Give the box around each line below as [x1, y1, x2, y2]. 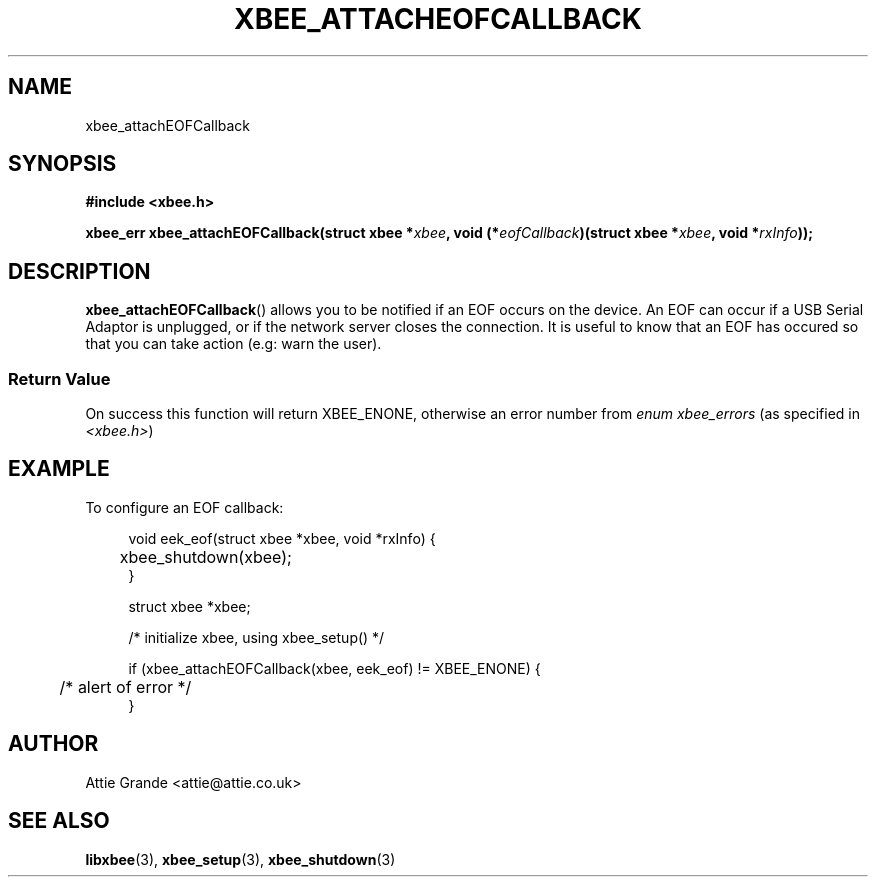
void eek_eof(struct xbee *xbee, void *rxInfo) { [128, 529, 436, 547]
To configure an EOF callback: [85, 498, 284, 516]
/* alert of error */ [59, 676, 192, 697]
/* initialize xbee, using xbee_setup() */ [128, 628, 385, 646]
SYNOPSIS [8, 151, 117, 177]
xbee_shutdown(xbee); [119, 546, 292, 567]
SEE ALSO [8, 808, 110, 834]
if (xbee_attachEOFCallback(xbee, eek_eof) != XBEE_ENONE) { [128, 659, 541, 677]
